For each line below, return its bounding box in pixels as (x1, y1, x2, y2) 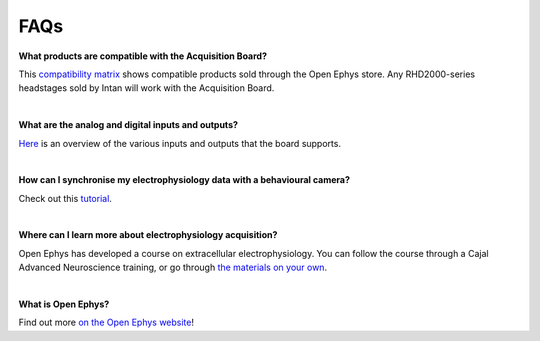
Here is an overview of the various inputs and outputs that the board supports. (18, 137, 342, 149)
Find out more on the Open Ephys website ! (18, 316, 195, 329)
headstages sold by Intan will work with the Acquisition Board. (18, 82, 275, 94)
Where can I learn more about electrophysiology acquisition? (18, 229, 278, 241)
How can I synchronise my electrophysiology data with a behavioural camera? (18, 174, 350, 186)
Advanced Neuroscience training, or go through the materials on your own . (18, 261, 328, 274)
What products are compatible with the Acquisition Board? (18, 50, 267, 62)
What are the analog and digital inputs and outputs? (18, 119, 239, 131)
